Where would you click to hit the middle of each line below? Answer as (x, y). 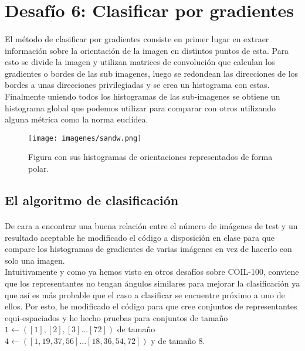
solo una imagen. (35, 260)
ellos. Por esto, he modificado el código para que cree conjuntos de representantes (151, 306)
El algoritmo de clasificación (92, 200)
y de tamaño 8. (178, 340)
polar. (39, 168)
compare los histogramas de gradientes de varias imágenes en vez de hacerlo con (148, 249)
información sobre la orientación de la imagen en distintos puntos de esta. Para (147, 50)
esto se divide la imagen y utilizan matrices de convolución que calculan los (140, 62)
